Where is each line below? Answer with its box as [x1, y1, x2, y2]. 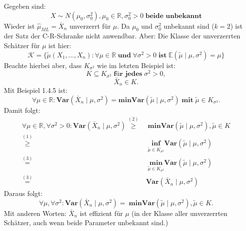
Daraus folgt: [4, 188, 43, 198]
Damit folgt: [4, 105, 40, 115]
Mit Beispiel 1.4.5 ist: [4, 85, 68, 95]
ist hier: [48, 40, 71, 50]
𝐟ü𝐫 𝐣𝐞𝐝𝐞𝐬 [114, 71, 143, 78]
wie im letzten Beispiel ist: [97, 60, 176, 70]
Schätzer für [4, 40, 40, 50]
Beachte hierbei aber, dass [4, 60, 82, 70]
